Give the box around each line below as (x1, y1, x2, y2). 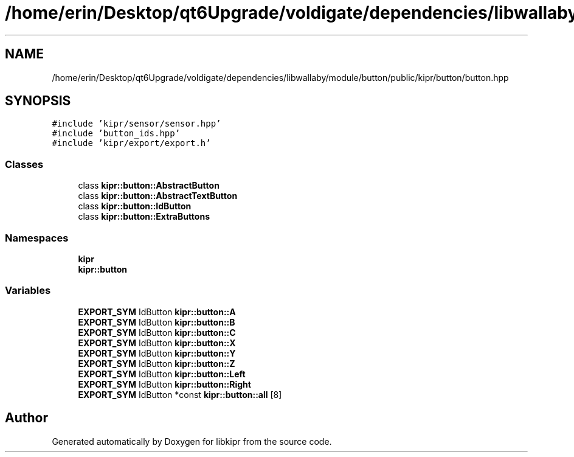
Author (5, 410, 48, 426)
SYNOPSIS (5, 93, 71, 109)
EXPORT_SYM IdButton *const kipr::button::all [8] (78, 389, 282, 400)
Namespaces (5, 231, 69, 244)
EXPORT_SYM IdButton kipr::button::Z (78, 358, 235, 369)
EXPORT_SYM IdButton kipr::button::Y (78, 347, 236, 358)
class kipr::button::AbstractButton (78, 180, 220, 191)
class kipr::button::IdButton (78, 201, 192, 212)
